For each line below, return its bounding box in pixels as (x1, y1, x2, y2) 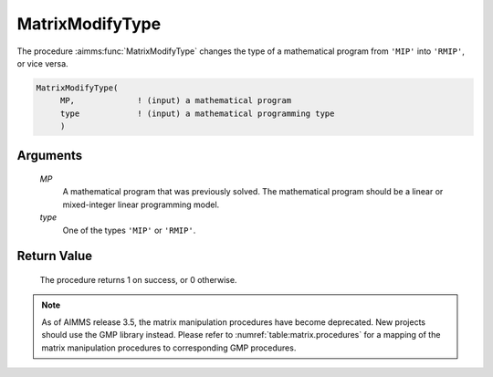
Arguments (16, 147, 83, 163)
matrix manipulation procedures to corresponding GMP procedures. (41, 342, 297, 353)
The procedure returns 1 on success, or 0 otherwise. (39, 275, 237, 286)
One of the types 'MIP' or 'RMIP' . (62, 225, 196, 236)
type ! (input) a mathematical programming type (59, 108, 335, 119)
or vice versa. (16, 58, 68, 68)
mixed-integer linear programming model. (62, 199, 220, 210)
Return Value (16, 248, 93, 264)
